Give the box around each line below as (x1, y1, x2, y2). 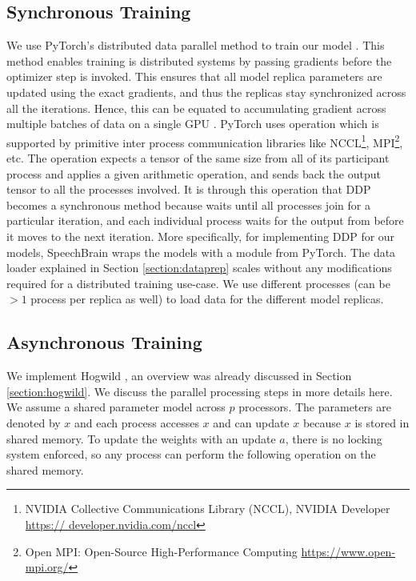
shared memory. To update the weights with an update (6, 430, 276, 447)
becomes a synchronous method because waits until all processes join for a (6, 196, 370, 213)
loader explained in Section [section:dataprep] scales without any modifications (6, 259, 392, 276)
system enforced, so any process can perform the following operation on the (6, 446, 376, 463)
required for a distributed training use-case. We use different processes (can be (6, 274, 390, 291)
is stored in (354, 414, 410, 431)
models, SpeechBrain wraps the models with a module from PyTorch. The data (6, 243, 396, 260)
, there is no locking (285, 430, 382, 447)
